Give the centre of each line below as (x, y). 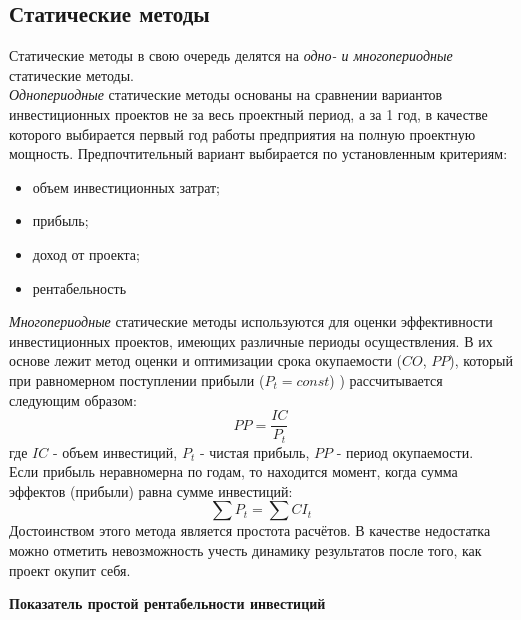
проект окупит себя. (70, 569)
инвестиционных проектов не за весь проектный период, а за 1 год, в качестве (248, 113)
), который (481, 360)
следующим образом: (73, 399)
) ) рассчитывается (386, 379)
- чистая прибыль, (254, 451)
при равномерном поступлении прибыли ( (137, 379)
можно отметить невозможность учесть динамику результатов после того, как (245, 550)
